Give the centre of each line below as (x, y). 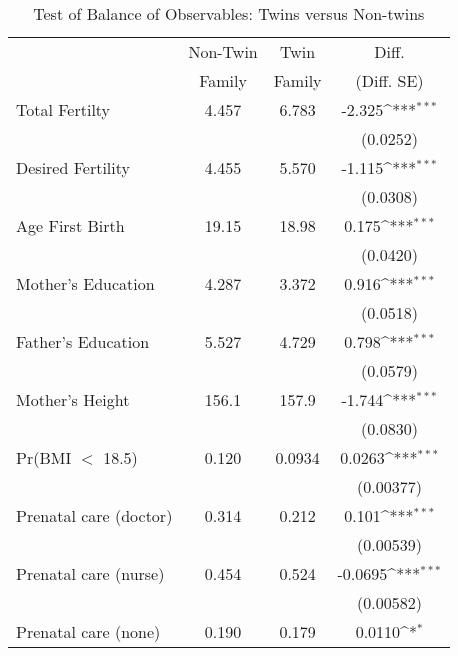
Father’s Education (83, 341)
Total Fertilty (63, 109)
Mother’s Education (85, 283)
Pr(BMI (44, 457)
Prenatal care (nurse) (90, 573)
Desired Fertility (73, 167)
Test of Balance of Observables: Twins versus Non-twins (229, 13)
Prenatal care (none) (88, 631)
